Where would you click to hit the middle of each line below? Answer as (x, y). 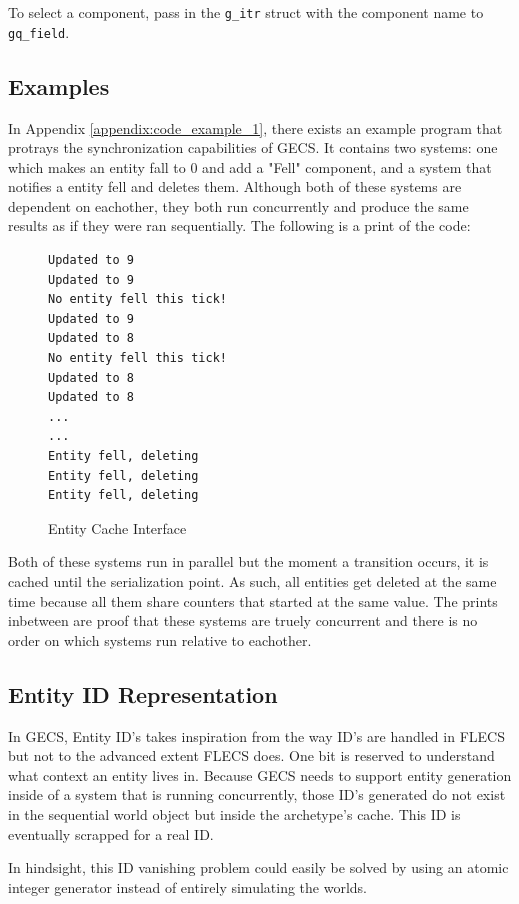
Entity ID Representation (143, 693)
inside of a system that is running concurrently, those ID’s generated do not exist (257, 794)
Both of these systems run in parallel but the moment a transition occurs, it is (248, 561)
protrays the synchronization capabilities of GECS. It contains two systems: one (253, 147)
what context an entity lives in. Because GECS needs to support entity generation (260, 774)
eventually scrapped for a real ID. (111, 833)
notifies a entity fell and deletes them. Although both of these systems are (235, 186)
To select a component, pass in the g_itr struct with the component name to (246, 12)
